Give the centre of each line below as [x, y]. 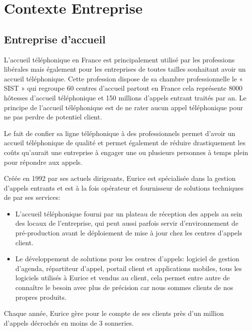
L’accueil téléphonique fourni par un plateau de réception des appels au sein [129, 213]
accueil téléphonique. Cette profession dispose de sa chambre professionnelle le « [124, 78]
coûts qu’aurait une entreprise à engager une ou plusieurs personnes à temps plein [126, 152]
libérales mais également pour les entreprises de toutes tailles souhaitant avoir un [125, 69]
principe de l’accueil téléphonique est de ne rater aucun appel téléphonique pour [124, 107]
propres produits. [41, 297]
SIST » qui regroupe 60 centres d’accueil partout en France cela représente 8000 [123, 88]
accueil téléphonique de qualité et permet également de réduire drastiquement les [125, 143]
